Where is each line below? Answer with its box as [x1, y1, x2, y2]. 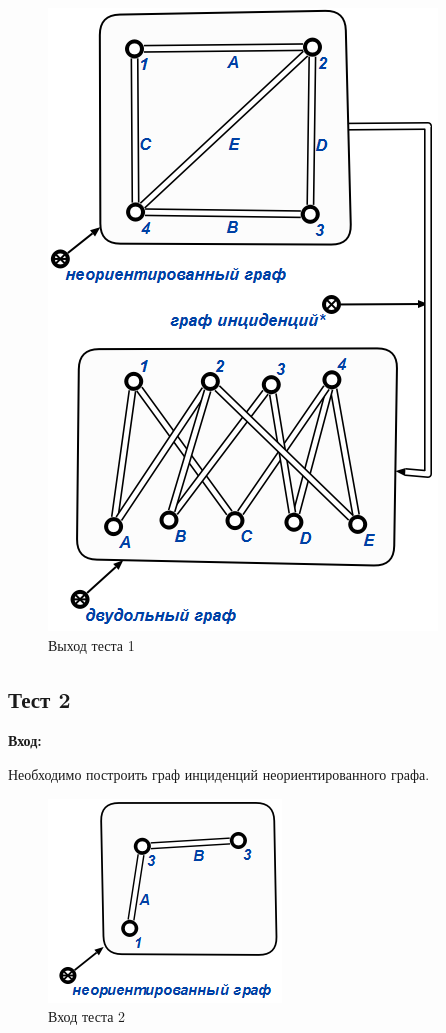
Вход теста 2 [48, 1006, 126, 1027]
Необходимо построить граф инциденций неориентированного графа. [8, 763, 430, 784]
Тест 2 [8, 683, 71, 714]
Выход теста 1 [48, 634, 135, 655]
